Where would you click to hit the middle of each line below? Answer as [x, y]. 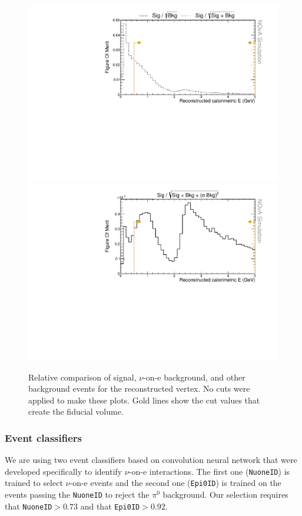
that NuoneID [29, 506]
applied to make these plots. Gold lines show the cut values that [144, 400]
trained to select [34, 483]
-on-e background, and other [194, 377]
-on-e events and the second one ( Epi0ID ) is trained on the [175, 483]
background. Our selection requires [225, 494]
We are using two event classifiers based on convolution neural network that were [151, 460]
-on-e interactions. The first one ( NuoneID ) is [209, 471]
